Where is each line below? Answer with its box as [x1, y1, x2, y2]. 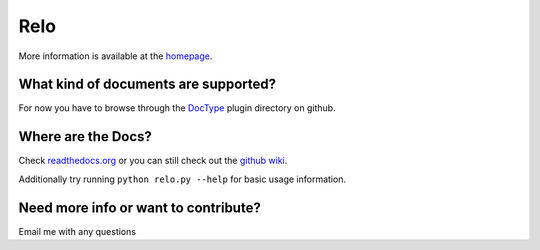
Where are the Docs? [18, 128, 152, 145]
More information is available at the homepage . [18, 50, 213, 62]
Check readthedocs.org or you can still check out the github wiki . [18, 155, 288, 167]
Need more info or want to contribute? [18, 199, 262, 216]
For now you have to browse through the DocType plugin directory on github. [18, 102, 336, 114]
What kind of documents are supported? [18, 76, 277, 93]
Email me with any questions [18, 225, 137, 237]
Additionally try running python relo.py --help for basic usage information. [18, 173, 347, 185]
